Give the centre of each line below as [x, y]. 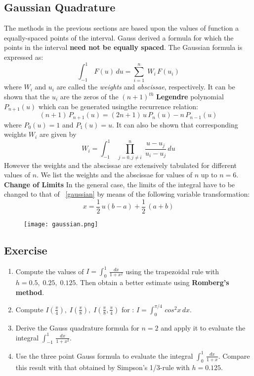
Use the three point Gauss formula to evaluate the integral [104, 355]
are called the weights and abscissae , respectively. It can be [146, 87]
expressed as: [24, 57]
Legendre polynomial [190, 96]
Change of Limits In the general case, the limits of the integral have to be [120, 184]
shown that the [27, 96]
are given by [58, 134]
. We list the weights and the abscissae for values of [115, 175]
